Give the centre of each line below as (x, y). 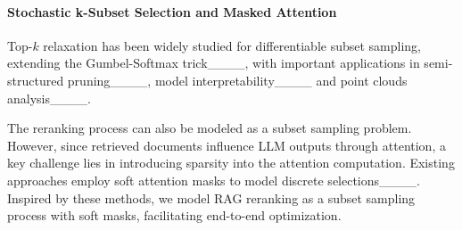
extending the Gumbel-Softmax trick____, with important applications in (214, 63)
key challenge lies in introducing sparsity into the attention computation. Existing (231, 163)
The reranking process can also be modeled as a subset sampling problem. (210, 128)
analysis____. (49, 98)
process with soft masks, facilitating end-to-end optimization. (174, 215)
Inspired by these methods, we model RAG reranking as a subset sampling (211, 197)
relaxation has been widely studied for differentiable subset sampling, (232, 45)
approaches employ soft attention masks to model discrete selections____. (214, 180)
